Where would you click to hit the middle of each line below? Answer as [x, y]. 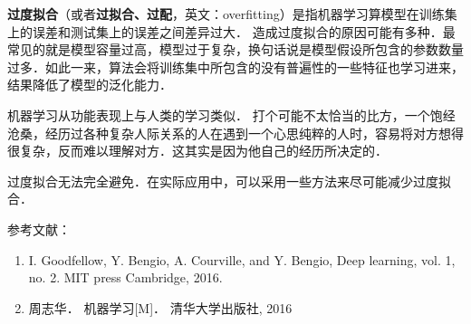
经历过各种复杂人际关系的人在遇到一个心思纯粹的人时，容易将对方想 [248, 133]
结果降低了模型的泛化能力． [90, 85]
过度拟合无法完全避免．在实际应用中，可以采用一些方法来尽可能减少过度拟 [229, 181]
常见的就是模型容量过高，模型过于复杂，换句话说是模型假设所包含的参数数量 [235, 49]
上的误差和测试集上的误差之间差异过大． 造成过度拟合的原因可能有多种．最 [231, 31]
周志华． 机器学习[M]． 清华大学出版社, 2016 [160, 307]
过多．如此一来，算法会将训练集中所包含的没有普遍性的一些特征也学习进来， [235, 67]
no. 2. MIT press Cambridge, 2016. [125, 277]
